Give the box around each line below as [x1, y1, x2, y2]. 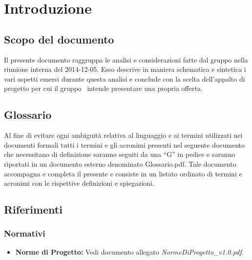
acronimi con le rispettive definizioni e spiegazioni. [4, 178, 154, 188]
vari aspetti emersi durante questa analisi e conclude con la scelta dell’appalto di [4, 73, 245, 84]
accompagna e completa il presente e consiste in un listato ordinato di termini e [4, 168, 242, 178]
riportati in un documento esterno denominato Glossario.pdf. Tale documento [4, 158, 236, 169]
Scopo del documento [4, 31, 114, 46]
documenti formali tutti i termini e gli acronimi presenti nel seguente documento [4, 139, 245, 150]
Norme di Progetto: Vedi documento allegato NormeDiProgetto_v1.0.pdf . [15, 246, 244, 257]
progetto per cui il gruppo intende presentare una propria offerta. [4, 83, 203, 93]
